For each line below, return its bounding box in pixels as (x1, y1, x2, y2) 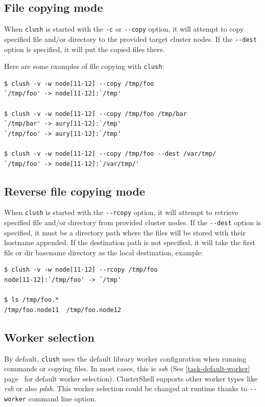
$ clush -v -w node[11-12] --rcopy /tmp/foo (4, 266, 158, 274)
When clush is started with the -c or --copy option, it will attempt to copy (4, 23, 244, 34)
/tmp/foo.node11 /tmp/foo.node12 (4, 306, 122, 314)
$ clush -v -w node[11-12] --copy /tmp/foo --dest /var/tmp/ (4, 150, 216, 157)
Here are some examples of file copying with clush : (4, 61, 164, 71)
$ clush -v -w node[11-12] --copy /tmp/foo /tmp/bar (4, 110, 187, 117)
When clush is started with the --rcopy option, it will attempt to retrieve (4, 207, 238, 218)
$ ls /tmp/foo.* (4, 296, 59, 304)
